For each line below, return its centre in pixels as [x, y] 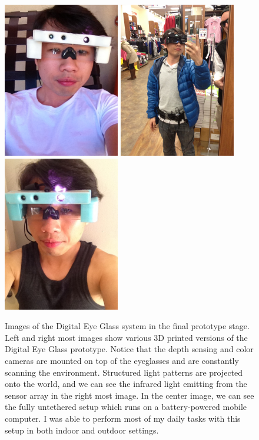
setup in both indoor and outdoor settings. [82, 430]
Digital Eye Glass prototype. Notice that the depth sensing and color [129, 349]
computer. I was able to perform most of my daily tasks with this [123, 418]
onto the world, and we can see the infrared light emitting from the [126, 384]
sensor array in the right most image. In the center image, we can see [129, 395]
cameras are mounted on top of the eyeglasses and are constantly [122, 360]
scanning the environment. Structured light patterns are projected [124, 372]
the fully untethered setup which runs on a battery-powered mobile [126, 407]
